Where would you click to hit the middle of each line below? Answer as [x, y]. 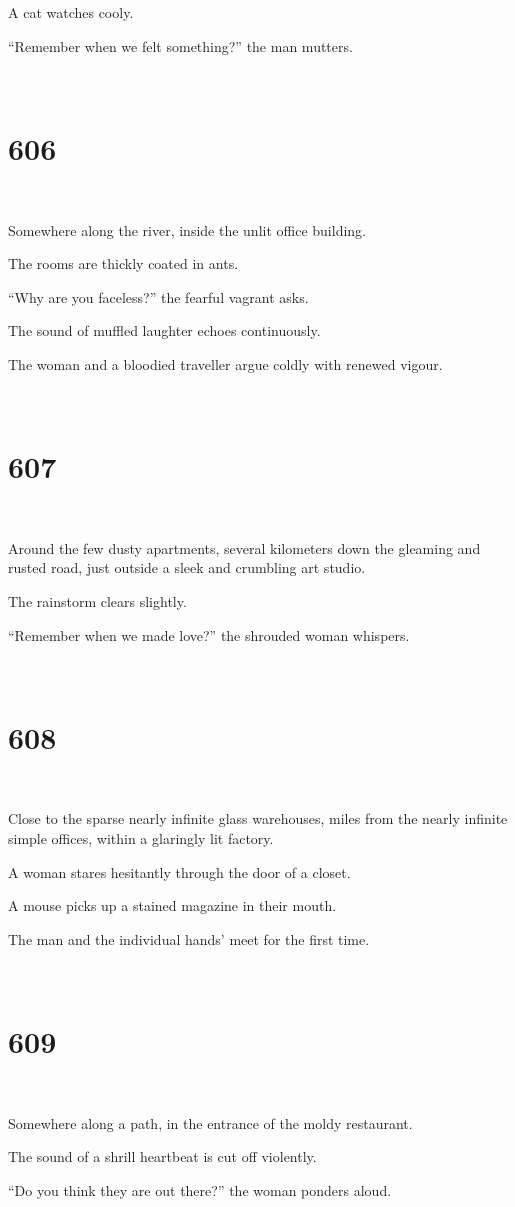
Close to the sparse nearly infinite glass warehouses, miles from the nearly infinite [258, 818]
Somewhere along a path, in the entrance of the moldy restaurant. [210, 1122]
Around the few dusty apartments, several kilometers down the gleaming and [244, 547]
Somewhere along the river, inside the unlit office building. [187, 229]
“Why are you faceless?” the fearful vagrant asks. [158, 296]
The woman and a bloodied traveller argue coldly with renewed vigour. [225, 363]
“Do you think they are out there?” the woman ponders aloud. [200, 1189]
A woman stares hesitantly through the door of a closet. [179, 871]
